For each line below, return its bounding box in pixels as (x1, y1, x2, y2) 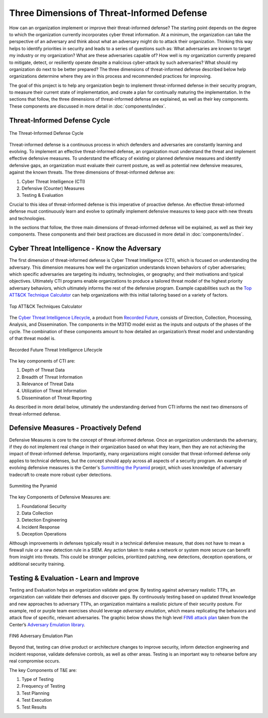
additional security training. (9, 561, 66, 567)
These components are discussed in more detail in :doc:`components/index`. (9, 103, 166, 109)
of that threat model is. (9, 335, 56, 342)
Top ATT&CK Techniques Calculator (9, 303, 83, 309)
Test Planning (21, 690, 50, 696)
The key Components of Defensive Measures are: (9, 494, 111, 500)
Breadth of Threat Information (21, 374, 83, 380)
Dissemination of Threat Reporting (21, 395, 92, 401)
